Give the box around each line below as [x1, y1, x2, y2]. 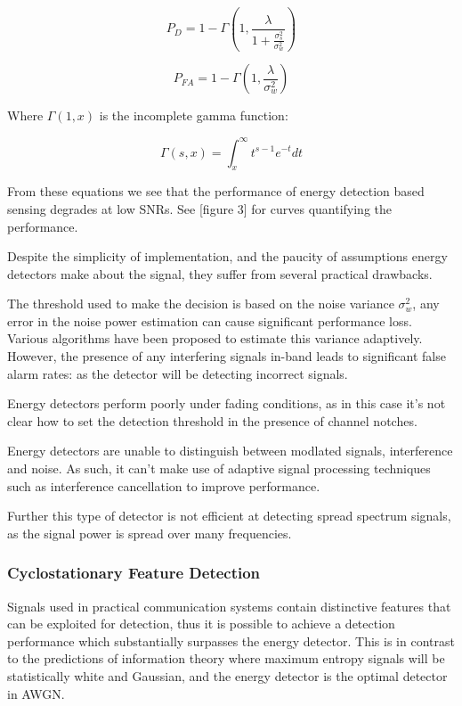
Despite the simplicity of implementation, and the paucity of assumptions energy [7, 247, 448, 266]
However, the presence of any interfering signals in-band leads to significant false [7, 347, 446, 365]
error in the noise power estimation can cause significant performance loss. [7, 311, 412, 330]
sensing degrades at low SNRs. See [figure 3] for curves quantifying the [7, 199, 393, 218]
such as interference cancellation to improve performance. [7, 476, 320, 495]
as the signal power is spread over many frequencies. [7, 523, 292, 542]
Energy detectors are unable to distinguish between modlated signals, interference [7, 441, 453, 460]
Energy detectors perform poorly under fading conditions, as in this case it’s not [7, 394, 446, 413]
